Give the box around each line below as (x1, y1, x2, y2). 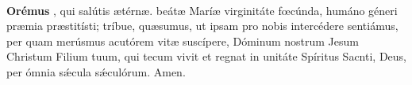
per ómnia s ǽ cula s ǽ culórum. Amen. (6, 63, 186, 79)
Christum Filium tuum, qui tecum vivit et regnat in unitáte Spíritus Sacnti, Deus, (6, 48, 407, 65)
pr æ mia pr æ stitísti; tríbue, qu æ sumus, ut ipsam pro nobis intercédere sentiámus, (6, 17, 399, 34)
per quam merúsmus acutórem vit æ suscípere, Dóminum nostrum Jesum (6, 32, 359, 49)
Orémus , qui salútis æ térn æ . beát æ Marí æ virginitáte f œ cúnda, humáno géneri (6, 2, 398, 18)
